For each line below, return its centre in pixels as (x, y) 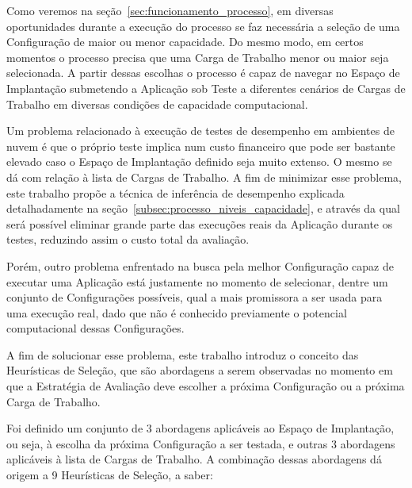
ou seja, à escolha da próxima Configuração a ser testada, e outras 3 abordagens (201, 443)
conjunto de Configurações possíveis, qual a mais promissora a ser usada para (195, 297)
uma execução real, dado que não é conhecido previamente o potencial (177, 312)
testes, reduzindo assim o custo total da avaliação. (128, 239)
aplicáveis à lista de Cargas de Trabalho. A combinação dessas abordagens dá (194, 459)
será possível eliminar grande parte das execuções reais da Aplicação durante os (200, 223)
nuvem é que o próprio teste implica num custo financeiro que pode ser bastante (201, 146)
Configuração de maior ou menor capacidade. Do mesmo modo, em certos (185, 42)
